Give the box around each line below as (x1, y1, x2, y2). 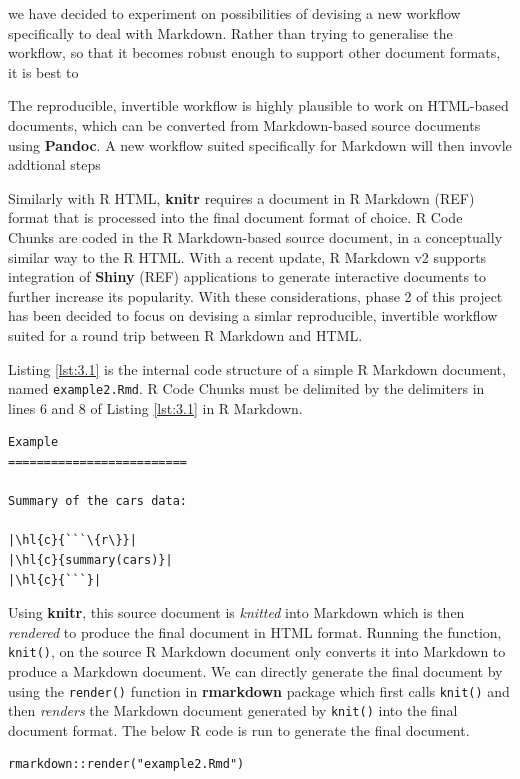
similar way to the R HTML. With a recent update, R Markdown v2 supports (8, 246, 487, 267)
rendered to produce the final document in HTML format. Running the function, (8, 621, 502, 642)
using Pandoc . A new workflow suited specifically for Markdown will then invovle (8, 134, 512, 155)
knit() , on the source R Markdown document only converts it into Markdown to (8, 641, 506, 662)
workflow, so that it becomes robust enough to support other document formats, (8, 42, 501, 63)
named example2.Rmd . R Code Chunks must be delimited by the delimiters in (8, 378, 485, 399)
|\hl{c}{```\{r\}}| (8, 533, 137, 548)
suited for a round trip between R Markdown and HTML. (8, 324, 363, 345)
